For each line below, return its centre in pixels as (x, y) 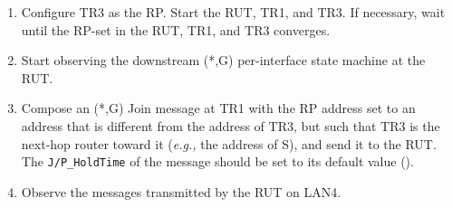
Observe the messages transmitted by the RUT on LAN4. (181, 191)
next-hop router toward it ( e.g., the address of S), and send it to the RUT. (229, 143)
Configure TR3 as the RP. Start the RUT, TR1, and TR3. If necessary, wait (233, 12)
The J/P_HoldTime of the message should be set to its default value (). (217, 161)
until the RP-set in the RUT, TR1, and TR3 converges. (176, 29)
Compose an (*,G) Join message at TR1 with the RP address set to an (218, 108)
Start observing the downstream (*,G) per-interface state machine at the (223, 60)
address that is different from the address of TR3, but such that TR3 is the (231, 125)
